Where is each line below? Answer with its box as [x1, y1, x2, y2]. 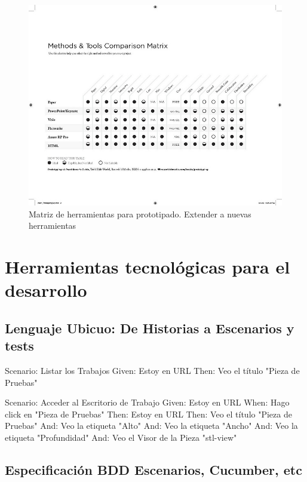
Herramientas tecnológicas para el [5, 254, 290, 278]
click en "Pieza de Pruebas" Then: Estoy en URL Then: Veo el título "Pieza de [5, 407, 292, 420]
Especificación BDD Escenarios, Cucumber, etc [5, 460, 302, 478]
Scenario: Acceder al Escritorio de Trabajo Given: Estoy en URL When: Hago [5, 396, 290, 409]
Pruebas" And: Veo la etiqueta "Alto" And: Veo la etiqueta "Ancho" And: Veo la [5, 419, 298, 432]
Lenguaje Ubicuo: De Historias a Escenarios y [5, 318, 294, 337]
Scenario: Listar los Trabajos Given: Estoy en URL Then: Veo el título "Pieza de [5, 364, 300, 376]
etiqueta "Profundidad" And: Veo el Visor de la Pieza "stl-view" [5, 431, 237, 443]
